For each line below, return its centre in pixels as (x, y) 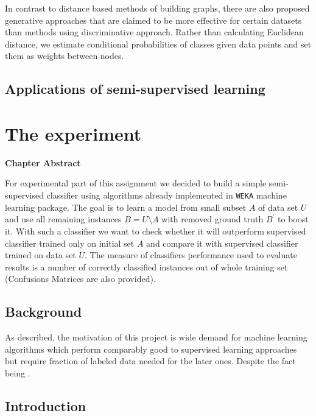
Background (44, 312)
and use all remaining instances (63, 219)
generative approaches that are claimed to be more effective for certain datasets (153, 20)
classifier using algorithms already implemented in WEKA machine (167, 195)
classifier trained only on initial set (70, 243)
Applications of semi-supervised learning (135, 89)
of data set (278, 207)
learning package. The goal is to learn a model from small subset (126, 207)
